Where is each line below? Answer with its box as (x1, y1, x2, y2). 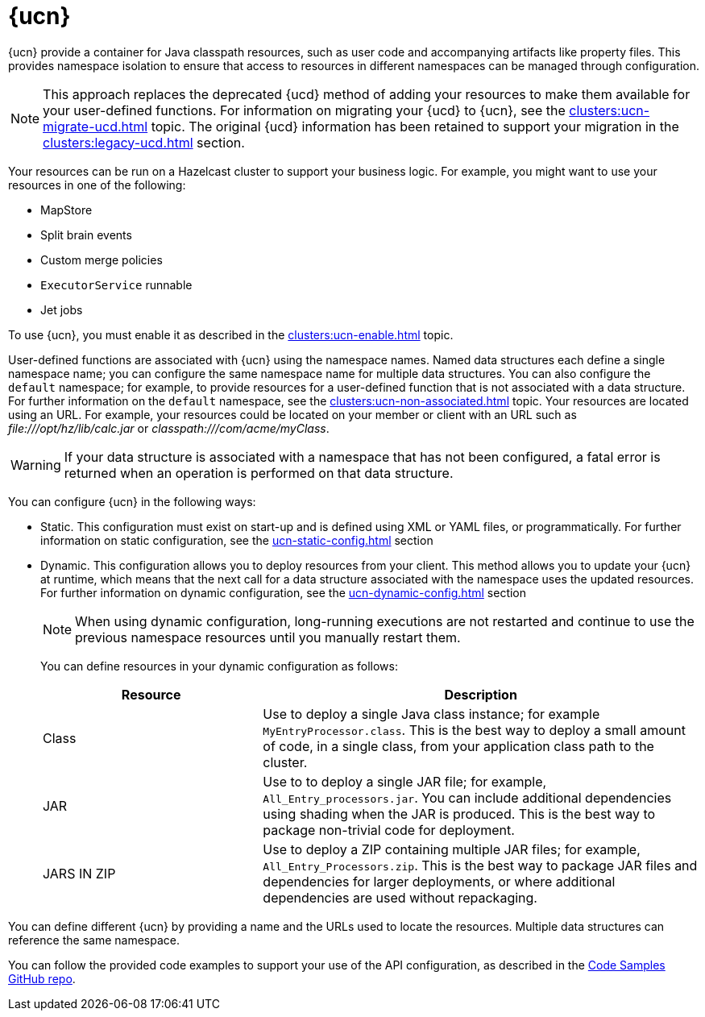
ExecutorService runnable (40, 277, 193, 292)
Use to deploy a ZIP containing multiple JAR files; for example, (263, 841, 641, 857)
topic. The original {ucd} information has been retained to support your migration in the (151, 118, 679, 135)
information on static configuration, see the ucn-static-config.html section (40, 533, 433, 547)
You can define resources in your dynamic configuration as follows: (40, 658, 398, 673)
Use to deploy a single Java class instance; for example (263, 705, 600, 722)
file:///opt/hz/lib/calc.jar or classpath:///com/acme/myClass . (8, 421, 330, 435)
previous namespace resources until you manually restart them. (75, 629, 461, 645)
